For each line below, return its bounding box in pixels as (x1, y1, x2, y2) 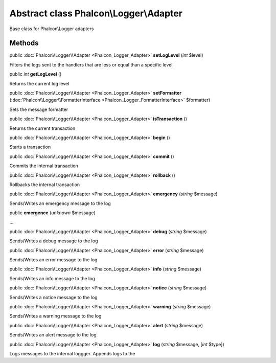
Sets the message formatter (9, 106, 68, 112)
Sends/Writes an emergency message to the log (9, 200, 111, 207)
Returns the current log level (9, 80, 70, 86)
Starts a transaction (9, 144, 51, 150)
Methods (9, 39, 39, 48)
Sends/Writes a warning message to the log (9, 313, 102, 319)
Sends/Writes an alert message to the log (9, 332, 97, 338)
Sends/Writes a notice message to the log (9, 294, 98, 300)
